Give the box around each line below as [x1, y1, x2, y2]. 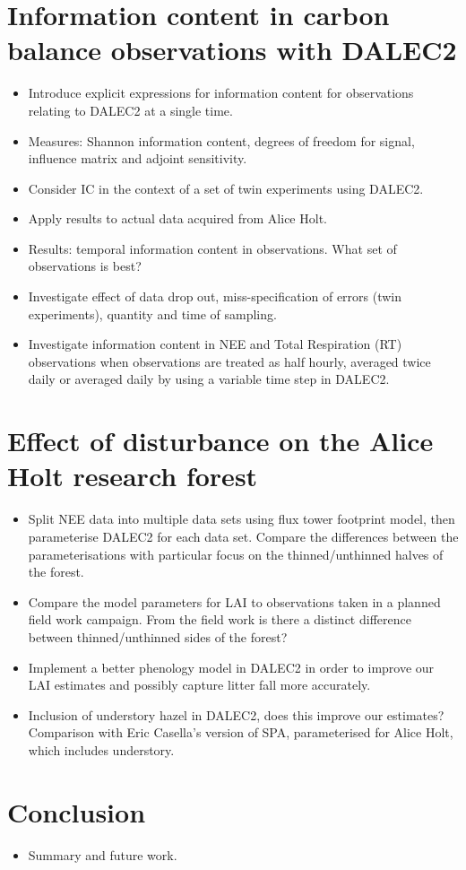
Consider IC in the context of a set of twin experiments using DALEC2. [28, 178, 424, 197]
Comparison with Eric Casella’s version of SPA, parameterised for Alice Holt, [28, 723, 453, 742]
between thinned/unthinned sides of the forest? [28, 627, 288, 646]
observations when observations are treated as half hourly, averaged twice [28, 352, 431, 370]
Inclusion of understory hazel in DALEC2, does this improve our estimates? [28, 705, 444, 724]
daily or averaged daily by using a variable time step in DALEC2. [28, 370, 390, 388]
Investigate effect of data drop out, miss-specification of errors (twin [28, 287, 402, 306]
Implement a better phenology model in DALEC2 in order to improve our [28, 657, 435, 676]
